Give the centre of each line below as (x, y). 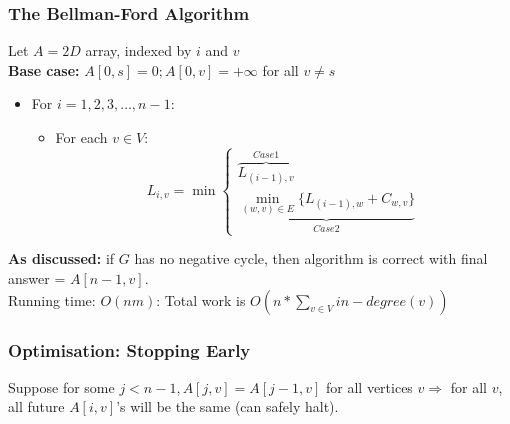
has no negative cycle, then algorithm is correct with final (311, 258)
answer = (37, 278)
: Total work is (201, 299)
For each (81, 137)
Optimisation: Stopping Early (129, 349)
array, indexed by (138, 50)
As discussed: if (61, 258)
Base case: (44, 69)
